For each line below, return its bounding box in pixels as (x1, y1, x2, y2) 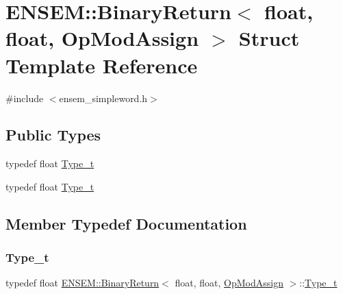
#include (5, 90, 44, 105)
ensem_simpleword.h (59, 90, 148, 105)
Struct (238, 24, 300, 52)
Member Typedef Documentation (5, 212, 247, 234)
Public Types (5, 124, 101, 145)
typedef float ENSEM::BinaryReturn (5, 275, 160, 290)
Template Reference (5, 51, 198, 79)
